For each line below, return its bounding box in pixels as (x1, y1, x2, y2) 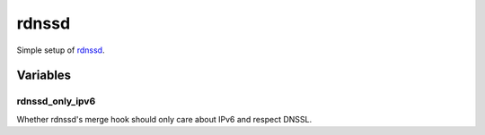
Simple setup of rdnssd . (16, 45, 105, 55)
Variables (16, 68, 72, 83)
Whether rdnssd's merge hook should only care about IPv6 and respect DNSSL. (16, 114, 313, 124)
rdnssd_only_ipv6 (16, 95, 96, 107)
